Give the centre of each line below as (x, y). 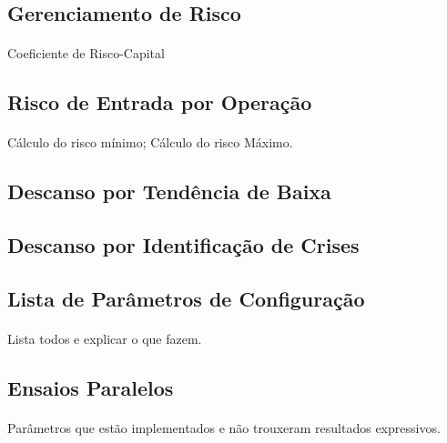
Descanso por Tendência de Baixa (169, 191)
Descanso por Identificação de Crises (183, 245)
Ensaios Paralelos (91, 387)
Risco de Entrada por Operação (160, 102)
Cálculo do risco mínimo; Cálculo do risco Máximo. (150, 142)
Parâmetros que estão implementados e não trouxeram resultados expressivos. (224, 427)
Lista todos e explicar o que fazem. (105, 338)
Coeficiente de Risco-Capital (86, 53)
